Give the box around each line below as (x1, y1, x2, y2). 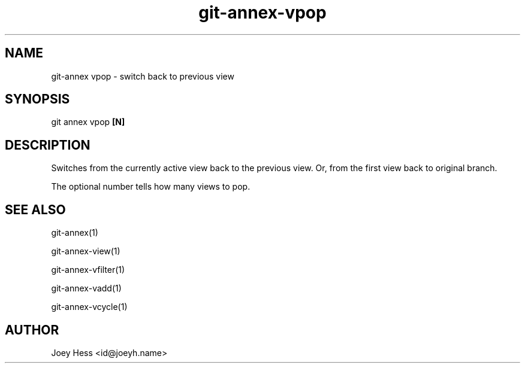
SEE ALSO (5, 202, 66, 217)
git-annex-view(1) (51, 246, 120, 257)
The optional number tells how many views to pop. (51, 181, 251, 192)
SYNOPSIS (5, 92, 70, 107)
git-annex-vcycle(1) (51, 302, 128, 312)
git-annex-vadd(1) (51, 283, 122, 294)
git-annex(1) (51, 227, 98, 238)
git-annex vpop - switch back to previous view (51, 71, 234, 81)
